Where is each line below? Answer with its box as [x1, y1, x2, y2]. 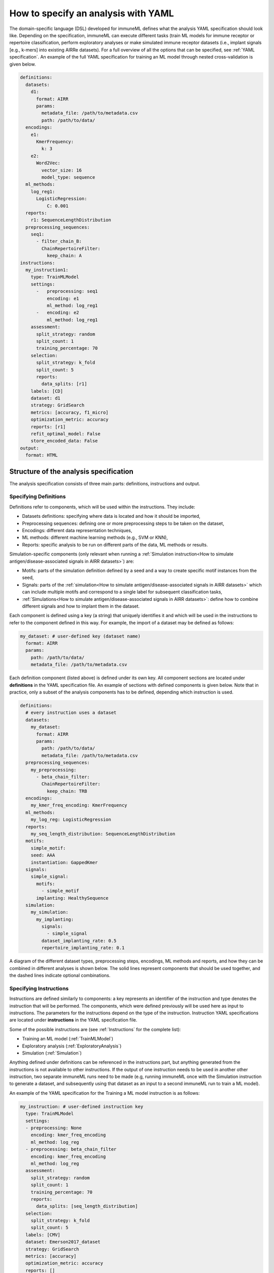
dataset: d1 [30, 395, 61, 401]
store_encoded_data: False [30, 438, 98, 444]
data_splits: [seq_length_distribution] [36, 1203, 138, 1209]
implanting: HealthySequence [36, 895, 109, 901]
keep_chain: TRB [46, 788, 87, 794]
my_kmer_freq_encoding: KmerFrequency [30, 802, 127, 808]
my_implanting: [36, 917, 74, 922]
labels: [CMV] [25, 1232, 61, 1237]
